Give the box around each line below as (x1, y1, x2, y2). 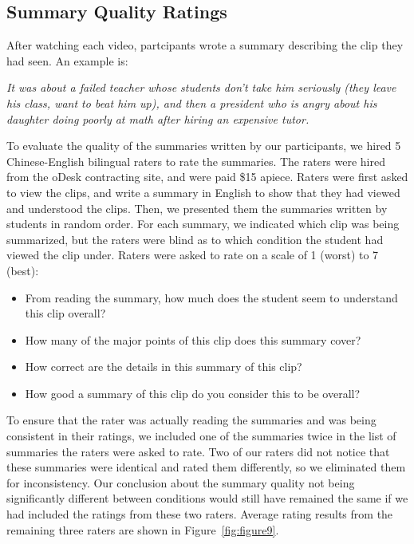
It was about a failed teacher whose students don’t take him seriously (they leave (6, 79, 396, 96)
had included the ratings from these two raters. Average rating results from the (6, 506, 393, 522)
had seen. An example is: (6, 52, 128, 69)
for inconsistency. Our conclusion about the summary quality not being (6, 474, 355, 491)
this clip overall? (25, 305, 106, 321)
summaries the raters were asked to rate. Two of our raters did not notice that (6, 443, 390, 459)
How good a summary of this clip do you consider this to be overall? (25, 384, 361, 401)
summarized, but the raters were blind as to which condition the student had (6, 231, 384, 247)
